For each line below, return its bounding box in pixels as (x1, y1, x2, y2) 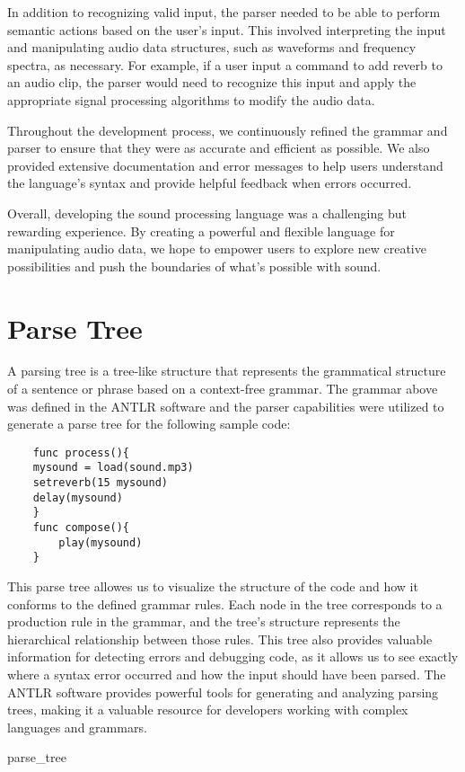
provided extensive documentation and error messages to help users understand (7, 155, 443, 174)
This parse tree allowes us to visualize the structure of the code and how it (7, 577, 418, 596)
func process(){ (32, 446, 130, 459)
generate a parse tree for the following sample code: (7, 414, 291, 433)
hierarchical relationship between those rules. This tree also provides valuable (7, 629, 433, 648)
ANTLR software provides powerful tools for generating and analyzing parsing (7, 682, 439, 701)
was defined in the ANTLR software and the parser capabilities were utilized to (7, 396, 444, 415)
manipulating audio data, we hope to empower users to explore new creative (7, 239, 426, 258)
